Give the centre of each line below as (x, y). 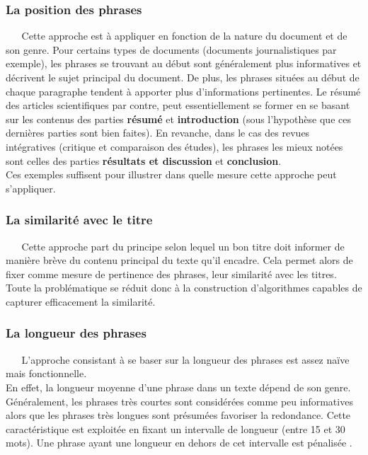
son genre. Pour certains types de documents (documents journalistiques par (171, 49)
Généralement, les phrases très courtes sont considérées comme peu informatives (179, 401)
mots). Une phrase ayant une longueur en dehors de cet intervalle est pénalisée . (179, 443)
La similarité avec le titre (79, 220)
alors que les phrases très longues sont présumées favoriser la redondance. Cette (178, 415)
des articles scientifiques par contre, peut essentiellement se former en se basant (178, 105)
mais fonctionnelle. (46, 373)
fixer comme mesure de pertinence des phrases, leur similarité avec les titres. (171, 273)
